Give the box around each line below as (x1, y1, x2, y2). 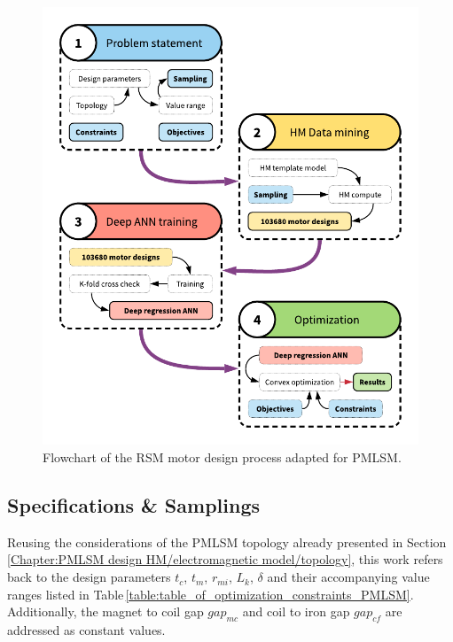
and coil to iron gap (242, 602, 350, 621)
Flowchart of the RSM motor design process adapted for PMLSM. (43, 448, 402, 467)
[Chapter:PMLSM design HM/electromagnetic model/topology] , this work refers (7, 550, 443, 569)
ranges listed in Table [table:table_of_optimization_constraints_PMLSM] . (7, 584, 414, 603)
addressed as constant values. (7, 621, 166, 639)
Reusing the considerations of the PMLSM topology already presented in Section (7, 532, 447, 551)
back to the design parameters (7, 568, 171, 586)
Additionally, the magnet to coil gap (7, 602, 204, 621)
